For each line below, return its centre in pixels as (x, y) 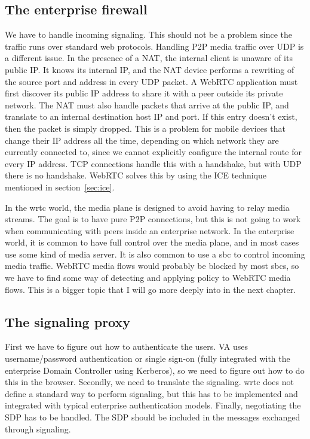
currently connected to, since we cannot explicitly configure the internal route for (153, 152)
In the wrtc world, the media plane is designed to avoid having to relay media (147, 207)
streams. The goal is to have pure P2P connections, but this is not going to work (153, 219)
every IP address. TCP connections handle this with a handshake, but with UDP (153, 163)
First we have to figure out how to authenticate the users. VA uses (127, 346)
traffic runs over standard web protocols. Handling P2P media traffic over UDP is (154, 46)
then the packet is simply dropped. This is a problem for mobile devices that (145, 128)
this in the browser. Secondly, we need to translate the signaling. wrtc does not (149, 382)
